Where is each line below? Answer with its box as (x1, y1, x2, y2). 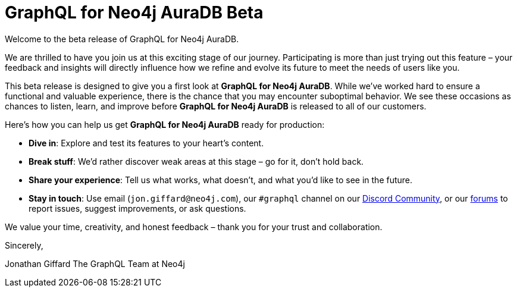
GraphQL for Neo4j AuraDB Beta (5, 2, 264, 23)
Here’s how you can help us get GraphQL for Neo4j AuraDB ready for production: (5, 119, 325, 130)
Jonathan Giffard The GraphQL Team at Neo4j (5, 258, 185, 269)
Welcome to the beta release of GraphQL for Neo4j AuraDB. (5, 33, 239, 44)
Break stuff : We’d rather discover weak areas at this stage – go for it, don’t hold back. (29, 156, 364, 167)
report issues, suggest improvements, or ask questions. (29, 203, 246, 213)
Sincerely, (5, 240, 43, 250)
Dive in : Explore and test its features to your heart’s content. (29, 137, 264, 148)
